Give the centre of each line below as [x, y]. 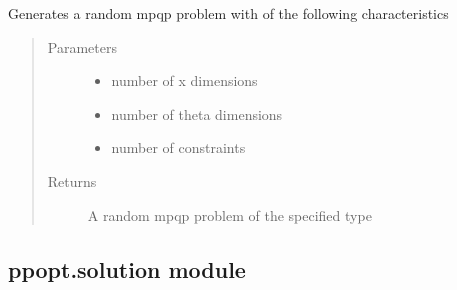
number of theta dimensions [197, 113]
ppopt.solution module [127, 268]
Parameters [82, 46]
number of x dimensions [184, 80]
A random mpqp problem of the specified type [229, 214]
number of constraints [178, 147]
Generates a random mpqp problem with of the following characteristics [228, 13]
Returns [72, 180]
